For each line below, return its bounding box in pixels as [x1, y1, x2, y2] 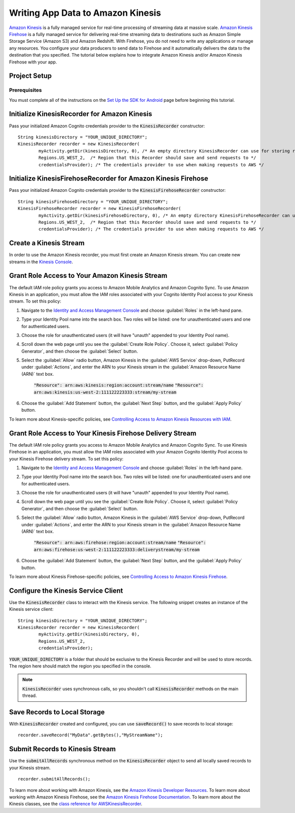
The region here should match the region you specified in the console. [9, 663, 152, 669]
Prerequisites [9, 87, 42, 93]
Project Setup [9, 72, 52, 80]
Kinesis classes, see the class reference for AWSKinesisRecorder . [9, 801, 143, 807]
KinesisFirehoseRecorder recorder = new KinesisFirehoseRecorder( [18, 206, 181, 211]
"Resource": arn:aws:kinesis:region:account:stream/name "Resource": [33, 383, 204, 388]
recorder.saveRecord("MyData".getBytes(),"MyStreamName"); [18, 732, 163, 738]
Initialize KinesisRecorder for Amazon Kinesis [9, 110, 152, 118]
